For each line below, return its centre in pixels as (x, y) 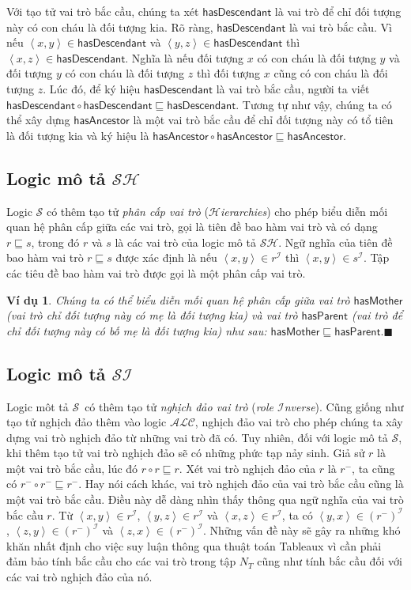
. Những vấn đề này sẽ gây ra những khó (302, 530)
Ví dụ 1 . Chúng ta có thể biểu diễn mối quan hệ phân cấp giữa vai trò (178, 299)
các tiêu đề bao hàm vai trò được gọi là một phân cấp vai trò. (156, 272)
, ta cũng (373, 468)
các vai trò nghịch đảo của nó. (79, 577)
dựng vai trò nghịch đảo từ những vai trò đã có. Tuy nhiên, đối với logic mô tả (197, 437)
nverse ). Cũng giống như (344, 406)
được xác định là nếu (166, 257)
